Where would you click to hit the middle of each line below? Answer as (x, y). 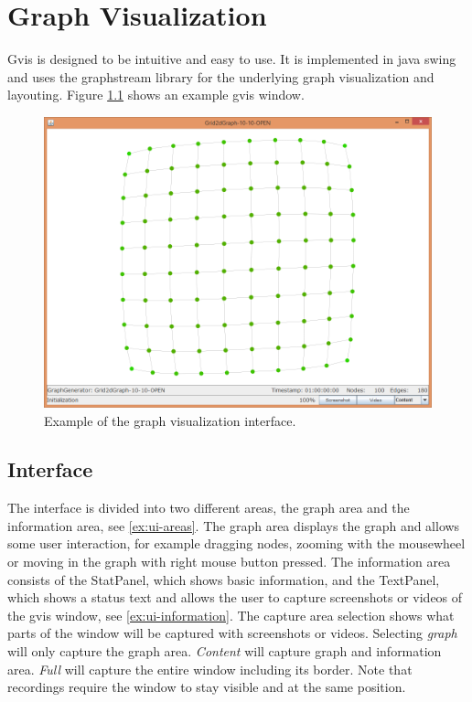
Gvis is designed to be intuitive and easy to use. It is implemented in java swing (232, 59)
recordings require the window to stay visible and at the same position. (207, 687)
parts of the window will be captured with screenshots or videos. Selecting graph (232, 633)
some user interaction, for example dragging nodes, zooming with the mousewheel (236, 543)
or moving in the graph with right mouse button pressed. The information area (229, 562)
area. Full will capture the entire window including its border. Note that (210, 669)
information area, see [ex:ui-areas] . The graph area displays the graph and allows (234, 525)
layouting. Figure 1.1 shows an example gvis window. (156, 95)
